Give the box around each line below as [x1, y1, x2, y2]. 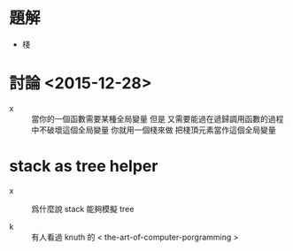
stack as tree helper [9, 156, 158, 177]
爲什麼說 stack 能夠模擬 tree [31, 203, 135, 214]
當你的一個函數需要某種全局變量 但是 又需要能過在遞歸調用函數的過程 [31, 113, 284, 124]
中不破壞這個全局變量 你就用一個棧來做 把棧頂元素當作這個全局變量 [31, 125, 276, 135]
